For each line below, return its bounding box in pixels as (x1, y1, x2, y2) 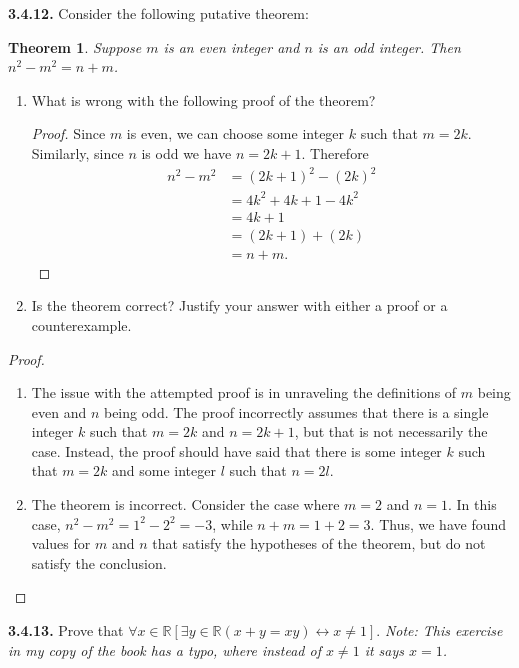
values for (31, 533, 91, 554)
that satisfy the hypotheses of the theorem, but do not (152, 533, 486, 554)
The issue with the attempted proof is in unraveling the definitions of (31, 382, 457, 403)
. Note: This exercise (376, 620, 503, 641)
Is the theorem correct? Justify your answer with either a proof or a (31, 295, 448, 316)
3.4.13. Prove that (8, 620, 124, 641)
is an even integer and (163, 36, 300, 57)
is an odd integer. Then (317, 36, 461, 57)
